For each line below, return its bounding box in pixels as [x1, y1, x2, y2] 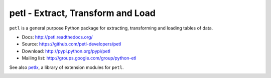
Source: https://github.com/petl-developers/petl [22, 41, 121, 47]
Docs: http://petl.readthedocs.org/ [22, 34, 93, 40]
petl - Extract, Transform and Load [9, 7, 156, 18]
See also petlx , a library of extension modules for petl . [9, 64, 124, 70]
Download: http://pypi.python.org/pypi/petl [22, 48, 110, 54]
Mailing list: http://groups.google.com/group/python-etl [22, 55, 137, 61]
